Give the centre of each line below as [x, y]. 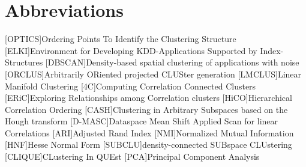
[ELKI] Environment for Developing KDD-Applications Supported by [131, 50]
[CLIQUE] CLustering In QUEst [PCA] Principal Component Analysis [132, 156]
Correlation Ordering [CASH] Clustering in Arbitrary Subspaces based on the [146, 109]
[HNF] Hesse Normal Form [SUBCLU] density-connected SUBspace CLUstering [148, 144]
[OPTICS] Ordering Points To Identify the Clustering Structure [121, 39]
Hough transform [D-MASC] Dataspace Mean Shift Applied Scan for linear [142, 121]
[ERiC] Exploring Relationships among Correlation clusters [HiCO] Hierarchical [148, 98]
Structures [24, 62]
